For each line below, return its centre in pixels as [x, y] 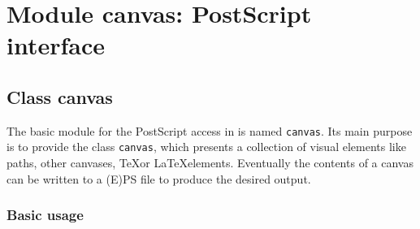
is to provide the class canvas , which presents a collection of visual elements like [206, 147]
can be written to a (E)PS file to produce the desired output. [159, 178]
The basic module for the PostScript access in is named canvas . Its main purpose [210, 130]
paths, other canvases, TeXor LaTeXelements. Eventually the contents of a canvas [210, 163]
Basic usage [45, 215]
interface [56, 45]
